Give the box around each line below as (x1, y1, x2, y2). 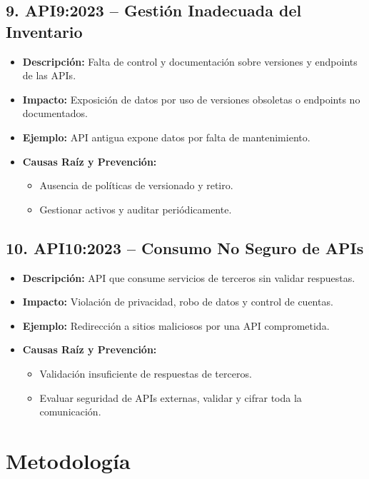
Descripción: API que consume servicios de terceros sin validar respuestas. (22, 270, 355, 285)
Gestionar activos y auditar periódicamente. (39, 201, 232, 216)
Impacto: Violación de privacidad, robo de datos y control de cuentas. (22, 294, 333, 309)
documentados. (22, 106, 88, 121)
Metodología (6, 445, 131, 475)
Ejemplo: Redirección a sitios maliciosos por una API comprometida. (22, 318, 330, 333)
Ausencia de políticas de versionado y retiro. (39, 178, 233, 193)
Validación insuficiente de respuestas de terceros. (39, 365, 252, 380)
